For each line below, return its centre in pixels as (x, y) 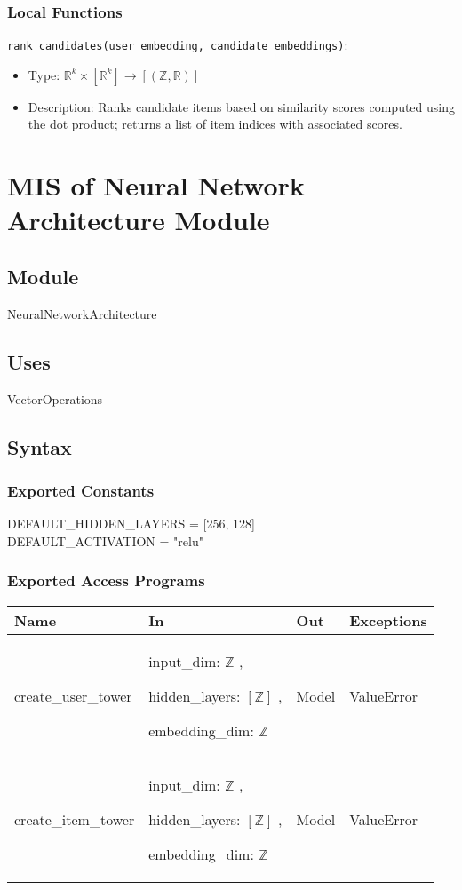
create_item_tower (75, 819)
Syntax (40, 446)
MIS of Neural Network (156, 185)
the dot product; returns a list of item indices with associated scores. (215, 124)
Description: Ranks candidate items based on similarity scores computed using (242, 106)
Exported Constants (81, 490)
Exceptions (388, 620)
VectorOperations (55, 398)
